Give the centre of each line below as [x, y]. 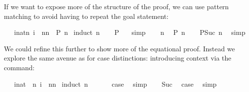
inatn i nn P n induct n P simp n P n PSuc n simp [130, 32]
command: [19, 67]
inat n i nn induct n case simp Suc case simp [115, 84]
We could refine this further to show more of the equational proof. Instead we [119, 48]
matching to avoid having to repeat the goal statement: [86, 16]
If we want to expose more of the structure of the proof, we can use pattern [116, 6]
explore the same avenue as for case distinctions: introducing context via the [118, 58]
